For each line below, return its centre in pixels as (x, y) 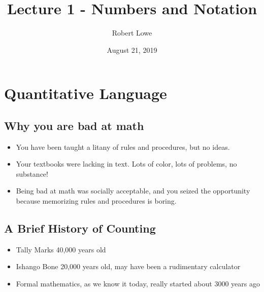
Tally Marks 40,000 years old (61, 249)
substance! (32, 173)
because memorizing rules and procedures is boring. (96, 201)
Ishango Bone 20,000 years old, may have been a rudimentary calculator (128, 266)
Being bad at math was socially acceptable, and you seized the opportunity (133, 191)
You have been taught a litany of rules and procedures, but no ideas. (123, 147)
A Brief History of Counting (80, 228)
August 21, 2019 (132, 50)
